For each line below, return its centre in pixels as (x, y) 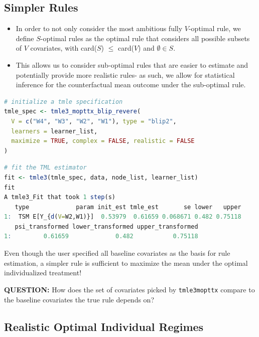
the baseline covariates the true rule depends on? (79, 299)
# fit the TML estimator (45, 168)
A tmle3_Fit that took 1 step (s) (60, 197)
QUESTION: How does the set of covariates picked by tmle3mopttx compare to (129, 289)
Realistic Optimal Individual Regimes (104, 326)
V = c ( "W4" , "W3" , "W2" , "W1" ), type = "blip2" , (94, 121)
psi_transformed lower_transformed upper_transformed (106, 226)
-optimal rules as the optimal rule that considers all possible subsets (145, 38)
